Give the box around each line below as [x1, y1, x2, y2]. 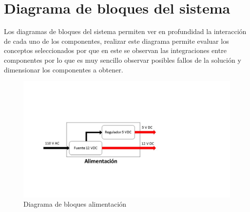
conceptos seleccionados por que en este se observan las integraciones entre [4, 45, 227, 55]
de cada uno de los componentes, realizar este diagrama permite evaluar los [4, 35, 229, 46]
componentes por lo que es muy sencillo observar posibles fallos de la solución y [4, 54, 241, 65]
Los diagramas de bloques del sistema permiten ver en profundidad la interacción [4, 26, 247, 36]
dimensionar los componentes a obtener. [4, 64, 123, 74]
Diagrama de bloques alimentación [23, 199, 127, 209]
